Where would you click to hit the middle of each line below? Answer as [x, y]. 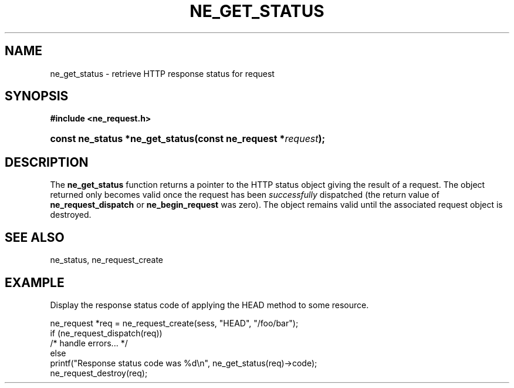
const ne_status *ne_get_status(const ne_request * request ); [188, 139]
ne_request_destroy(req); [99, 373]
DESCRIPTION [47, 162]
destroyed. [71, 215]
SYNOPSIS [37, 96]
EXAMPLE [35, 282]
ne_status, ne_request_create [106, 260]
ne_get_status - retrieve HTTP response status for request [162, 73]
